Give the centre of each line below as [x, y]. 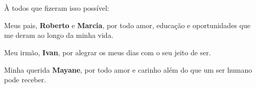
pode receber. [25, 80]
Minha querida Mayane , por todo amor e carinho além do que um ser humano [128, 69]
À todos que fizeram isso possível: [57, 8]
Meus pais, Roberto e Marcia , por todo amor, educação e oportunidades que [127, 25]
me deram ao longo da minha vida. [59, 35]
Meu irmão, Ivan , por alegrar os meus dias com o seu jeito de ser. [108, 52]
